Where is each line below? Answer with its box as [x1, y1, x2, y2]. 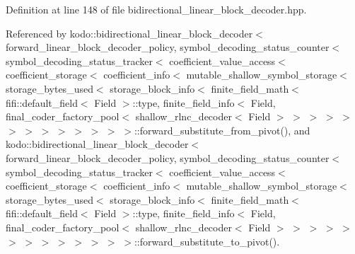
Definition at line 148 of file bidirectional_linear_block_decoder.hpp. [6, 2, 307, 16]
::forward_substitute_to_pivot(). [134, 233, 280, 248]
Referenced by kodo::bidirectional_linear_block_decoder [6, 25, 253, 40]
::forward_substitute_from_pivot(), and [134, 122, 310, 137]
